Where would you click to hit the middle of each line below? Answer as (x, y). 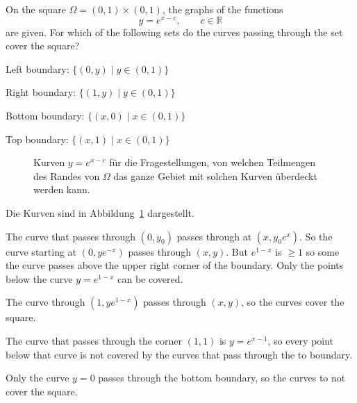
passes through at (214, 236)
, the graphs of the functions (223, 9)
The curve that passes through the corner (94, 340)
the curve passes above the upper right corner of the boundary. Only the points (175, 265)
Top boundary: (37, 139)
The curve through (45, 302)
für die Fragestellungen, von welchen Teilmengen (212, 162)
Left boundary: (38, 68)
